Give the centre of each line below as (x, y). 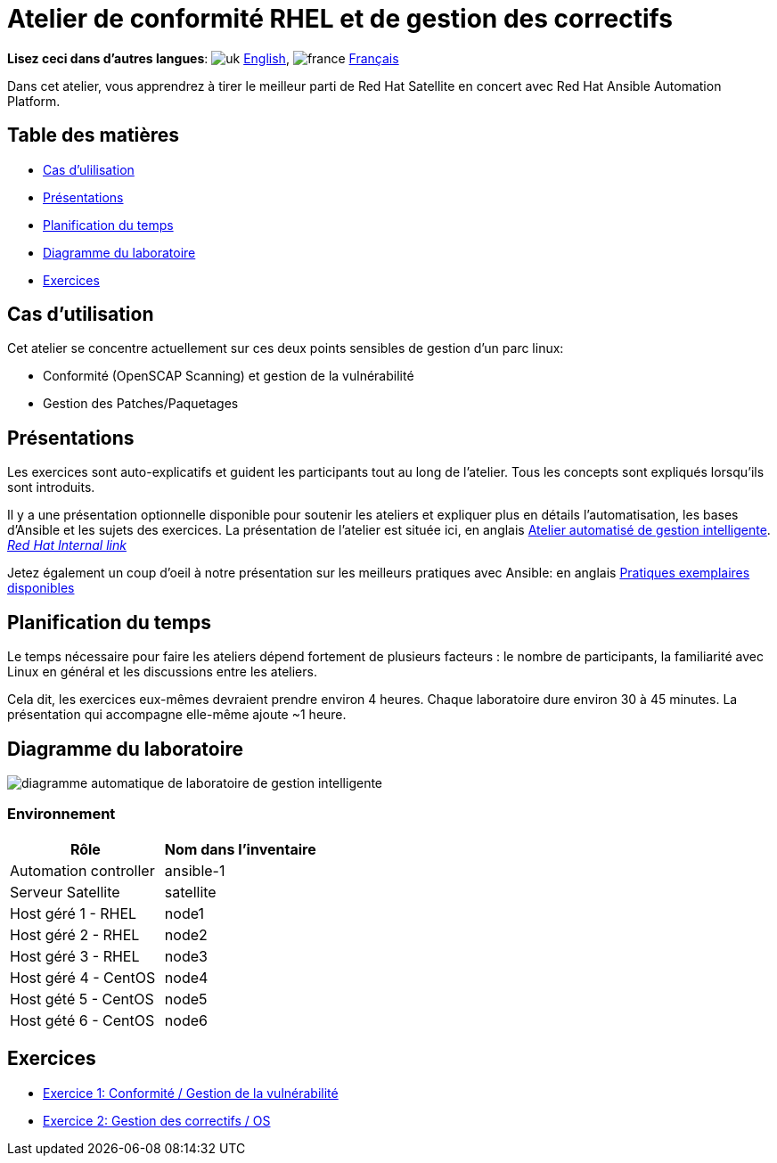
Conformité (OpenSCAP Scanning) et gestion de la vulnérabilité (229, 376)
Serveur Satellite (65, 892)
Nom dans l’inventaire (240, 849)
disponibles (41, 588)
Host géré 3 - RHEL (75, 956)
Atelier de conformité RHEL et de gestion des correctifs (340, 19)
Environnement (61, 814)
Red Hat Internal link (67, 545)
